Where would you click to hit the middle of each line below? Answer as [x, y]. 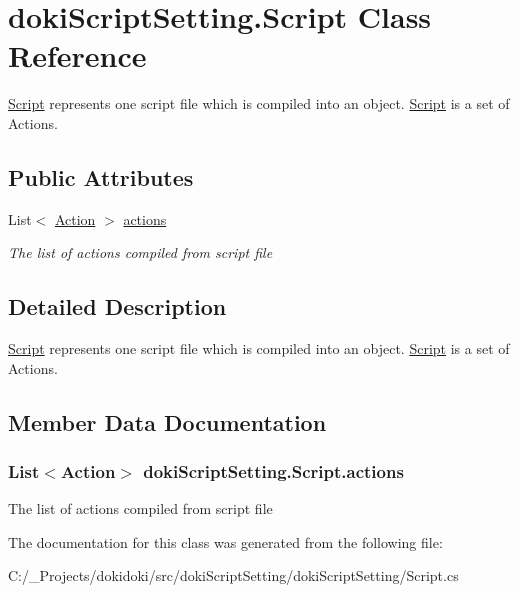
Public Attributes [101, 176]
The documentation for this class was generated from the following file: [225, 541]
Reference [77, 55]
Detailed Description [117, 306]
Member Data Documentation [167, 421]
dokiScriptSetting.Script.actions [273, 470]
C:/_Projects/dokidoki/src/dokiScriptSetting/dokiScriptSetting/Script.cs [233, 575]
